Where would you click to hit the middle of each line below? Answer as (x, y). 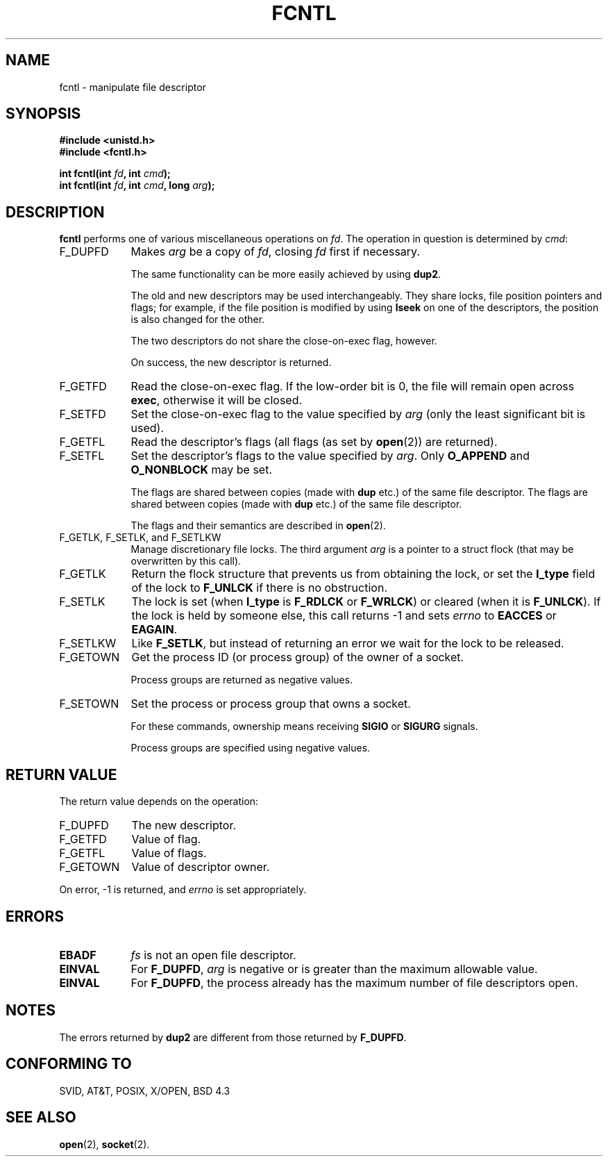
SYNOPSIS (43, 114)
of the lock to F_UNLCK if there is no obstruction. (259, 588)
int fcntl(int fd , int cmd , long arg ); (137, 185)
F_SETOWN (89, 704)
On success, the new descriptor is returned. (231, 363)
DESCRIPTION (55, 212)
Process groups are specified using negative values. (251, 748)
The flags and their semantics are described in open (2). (258, 526)
